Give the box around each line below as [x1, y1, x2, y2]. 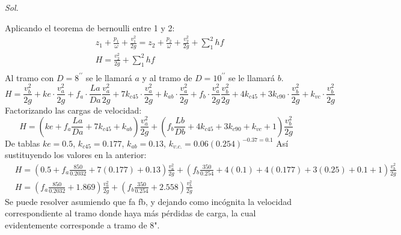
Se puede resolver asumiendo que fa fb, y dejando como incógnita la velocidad [5, 195, 292, 207]
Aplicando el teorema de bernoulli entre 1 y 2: [5, 21, 175, 34]
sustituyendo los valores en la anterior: [5, 148, 147, 161]
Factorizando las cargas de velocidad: [5, 103, 142, 116]
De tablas [5, 136, 40, 149]
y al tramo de [142, 71, 192, 84]
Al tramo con [5, 71, 54, 84]
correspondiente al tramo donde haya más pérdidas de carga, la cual [5, 207, 256, 219]
